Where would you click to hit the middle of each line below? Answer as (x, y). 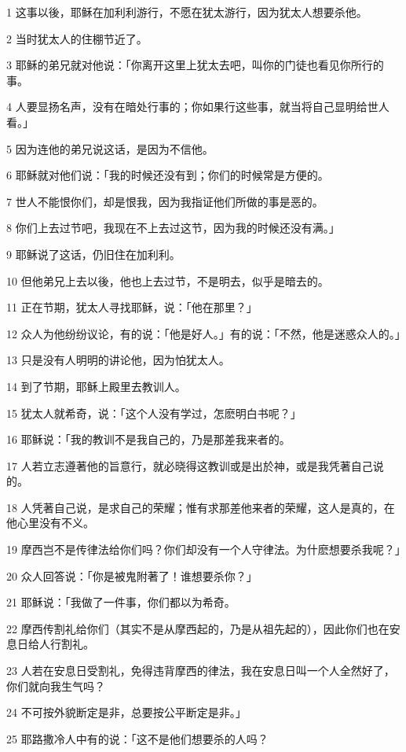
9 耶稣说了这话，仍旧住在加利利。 (93, 254)
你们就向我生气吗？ (56, 686)
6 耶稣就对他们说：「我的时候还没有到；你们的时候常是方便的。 (168, 175)
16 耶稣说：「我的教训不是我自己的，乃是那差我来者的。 (148, 439)
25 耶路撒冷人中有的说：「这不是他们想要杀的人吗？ (137, 738)
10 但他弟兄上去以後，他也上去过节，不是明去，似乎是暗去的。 (168, 280)
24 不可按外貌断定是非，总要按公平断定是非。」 (126, 712)
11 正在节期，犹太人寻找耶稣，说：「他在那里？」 (132, 307)
